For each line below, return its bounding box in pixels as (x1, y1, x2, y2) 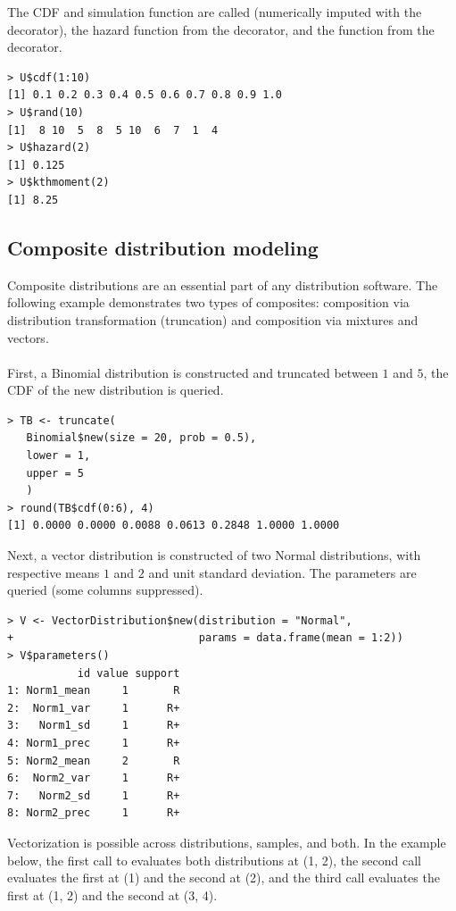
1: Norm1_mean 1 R (7, 684, 180, 698)
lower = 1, (26, 449, 91, 463)
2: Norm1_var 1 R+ (7, 701, 180, 715)
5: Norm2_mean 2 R (7, 754, 180, 767)
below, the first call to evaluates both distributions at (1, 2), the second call (7, 850, 422, 869)
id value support (77, 666, 180, 680)
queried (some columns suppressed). (7, 581, 203, 599)
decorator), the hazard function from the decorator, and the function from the (7, 20, 435, 38)
